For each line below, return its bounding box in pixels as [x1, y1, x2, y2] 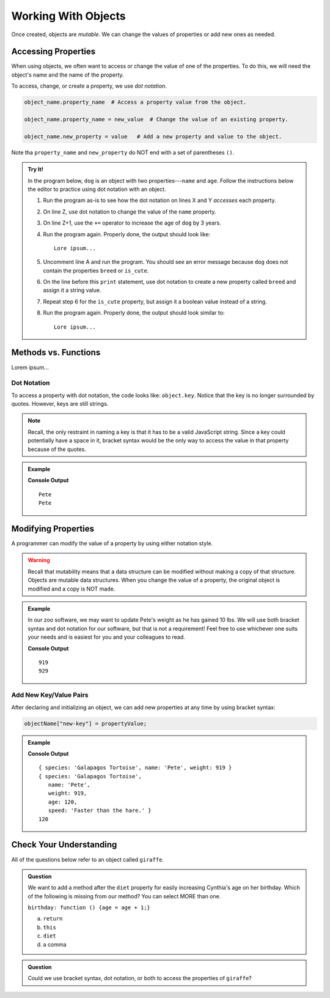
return [43, 915, 63, 922]
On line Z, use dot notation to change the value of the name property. [43, 208, 216, 215]
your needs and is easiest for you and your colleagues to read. [28, 633, 186, 641]
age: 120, [48, 799, 78, 805]
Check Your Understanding [11, 840, 117, 850]
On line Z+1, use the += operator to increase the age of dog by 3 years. [43, 219, 221, 226]
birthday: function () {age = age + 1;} [28, 904, 151, 911]
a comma [43, 940, 67, 948]
